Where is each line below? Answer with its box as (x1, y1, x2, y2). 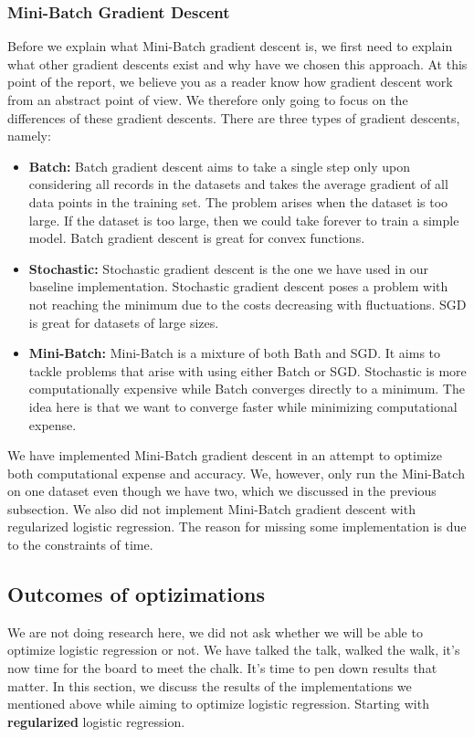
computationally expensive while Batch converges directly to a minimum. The (28, 379, 465, 398)
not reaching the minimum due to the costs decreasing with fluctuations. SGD (28, 294, 467, 313)
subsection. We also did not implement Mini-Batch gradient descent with (7, 499, 416, 518)
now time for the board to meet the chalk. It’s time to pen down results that (7, 658, 437, 678)
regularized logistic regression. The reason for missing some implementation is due (7, 517, 467, 536)
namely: (7, 126, 51, 145)
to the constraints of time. (7, 535, 153, 554)
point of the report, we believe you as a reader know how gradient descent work (7, 72, 453, 91)
